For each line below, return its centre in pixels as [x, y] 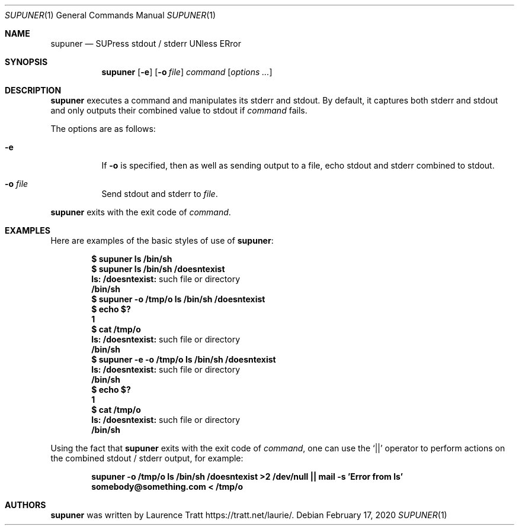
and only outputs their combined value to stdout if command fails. [179, 110]
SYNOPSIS [26, 62]
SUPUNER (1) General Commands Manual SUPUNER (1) [110, 15]
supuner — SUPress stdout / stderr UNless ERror [146, 43]
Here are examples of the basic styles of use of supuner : [162, 240]
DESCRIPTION [33, 90]
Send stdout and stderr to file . [160, 194]
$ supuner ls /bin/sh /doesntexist [158, 269]
